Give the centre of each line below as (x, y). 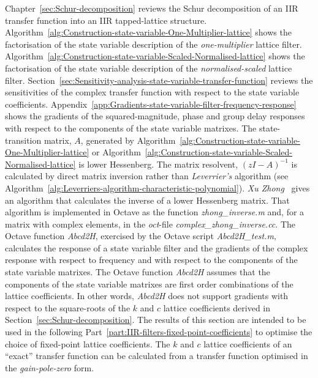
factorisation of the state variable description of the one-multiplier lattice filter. (153, 44)
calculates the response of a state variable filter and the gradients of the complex (157, 247)
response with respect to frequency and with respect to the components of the (151, 260)
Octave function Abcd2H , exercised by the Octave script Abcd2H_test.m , (141, 236)
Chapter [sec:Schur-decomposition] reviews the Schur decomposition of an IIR (152, 8)
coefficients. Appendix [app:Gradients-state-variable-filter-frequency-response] (151, 104)
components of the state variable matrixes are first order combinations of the (149, 283)
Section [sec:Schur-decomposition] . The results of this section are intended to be (156, 320)
